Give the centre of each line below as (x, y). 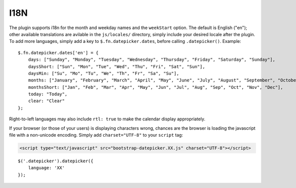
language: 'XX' (46, 168)
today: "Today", (48, 94)
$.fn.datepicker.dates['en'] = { (58, 53)
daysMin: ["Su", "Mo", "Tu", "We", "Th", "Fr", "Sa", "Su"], (104, 73)
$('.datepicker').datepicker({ (56, 161)
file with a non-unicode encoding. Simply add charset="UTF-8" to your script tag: (96, 135)
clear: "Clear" (46, 101)
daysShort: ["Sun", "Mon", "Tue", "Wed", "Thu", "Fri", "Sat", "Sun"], (116, 66)
